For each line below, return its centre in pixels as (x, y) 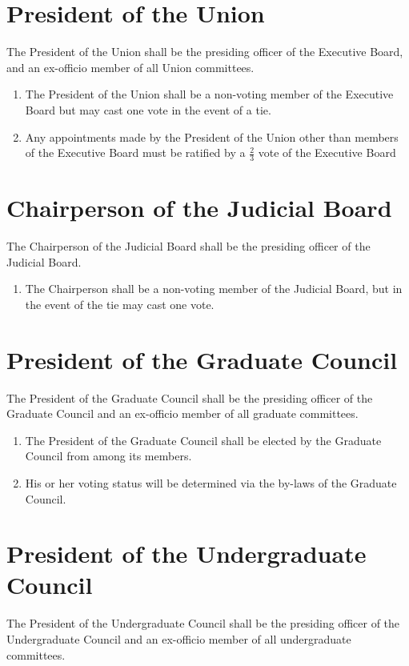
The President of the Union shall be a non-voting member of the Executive (209, 94)
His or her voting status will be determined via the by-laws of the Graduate (211, 482)
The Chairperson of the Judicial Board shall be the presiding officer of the (188, 246)
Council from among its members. (108, 456)
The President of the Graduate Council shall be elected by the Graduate (203, 440)
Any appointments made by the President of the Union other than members (212, 136)
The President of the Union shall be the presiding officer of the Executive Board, (205, 52)
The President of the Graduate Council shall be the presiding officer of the (190, 397)
